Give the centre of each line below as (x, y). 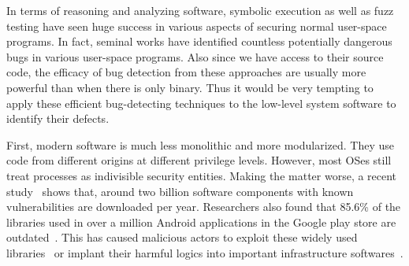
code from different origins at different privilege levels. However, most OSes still (199, 160)
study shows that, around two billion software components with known (180, 191)
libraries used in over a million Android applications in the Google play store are (201, 222)
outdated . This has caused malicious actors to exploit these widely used (182, 237)
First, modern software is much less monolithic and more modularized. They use (200, 144)
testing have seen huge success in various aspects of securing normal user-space (197, 26)
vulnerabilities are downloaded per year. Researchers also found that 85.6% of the (204, 207)
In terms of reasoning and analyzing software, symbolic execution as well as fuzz (200, 10)
